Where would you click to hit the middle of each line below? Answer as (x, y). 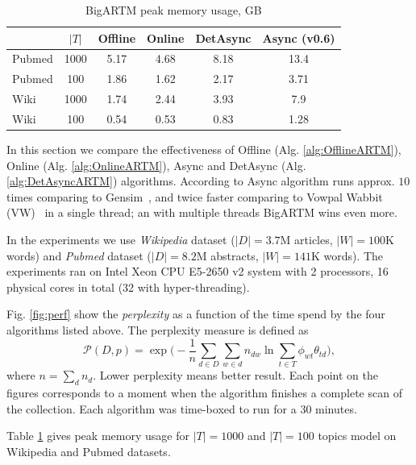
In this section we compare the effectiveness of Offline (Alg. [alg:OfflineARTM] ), (204, 149)
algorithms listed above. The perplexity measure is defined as (158, 330)
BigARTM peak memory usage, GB (174, 10)
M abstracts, (227, 255)
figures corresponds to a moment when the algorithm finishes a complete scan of (204, 393)
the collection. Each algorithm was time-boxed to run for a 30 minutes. (182, 408)
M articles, (306, 240)
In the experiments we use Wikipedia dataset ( (121, 240)
